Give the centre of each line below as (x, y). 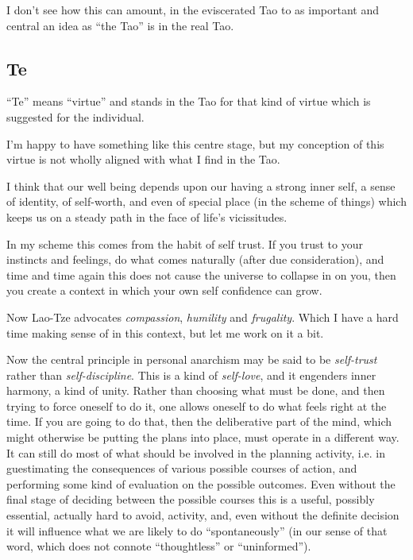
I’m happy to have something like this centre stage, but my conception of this (195, 143)
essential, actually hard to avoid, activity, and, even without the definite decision (203, 515)
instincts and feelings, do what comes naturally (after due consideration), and (195, 259)
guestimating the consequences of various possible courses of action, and (182, 468)
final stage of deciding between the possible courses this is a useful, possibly (191, 499)
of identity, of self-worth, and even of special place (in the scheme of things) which (206, 201)
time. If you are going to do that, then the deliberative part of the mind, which (199, 421)
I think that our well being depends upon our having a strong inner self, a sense (201, 185)
